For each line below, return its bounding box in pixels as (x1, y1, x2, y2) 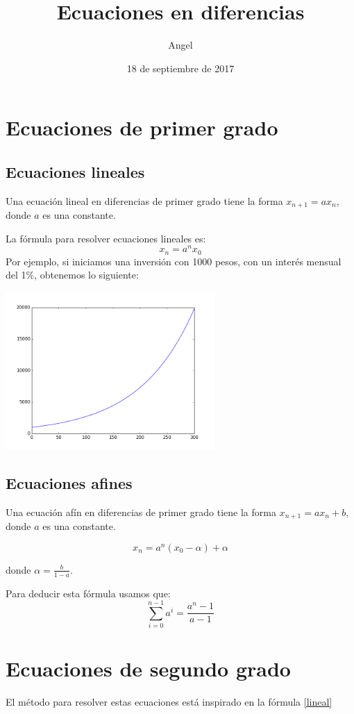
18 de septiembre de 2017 (126, 60, 235, 75)
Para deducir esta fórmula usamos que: (6, 586, 171, 600)
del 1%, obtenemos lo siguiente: (6, 267, 139, 282)
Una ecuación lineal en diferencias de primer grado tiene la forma (6, 193, 283, 208)
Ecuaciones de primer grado (6, 113, 278, 142)
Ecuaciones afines (6, 472, 133, 493)
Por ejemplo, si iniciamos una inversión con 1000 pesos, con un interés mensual (6, 254, 342, 268)
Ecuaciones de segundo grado (6, 654, 291, 683)
